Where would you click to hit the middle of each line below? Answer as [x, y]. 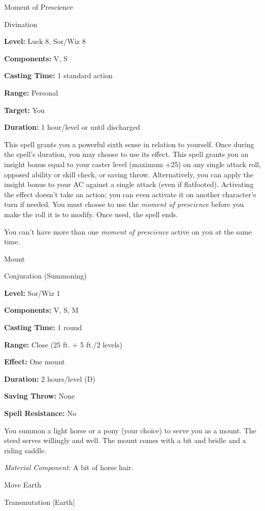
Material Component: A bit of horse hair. [69, 467]
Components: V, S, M [41, 310]
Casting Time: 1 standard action [58, 75]
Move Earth [23, 484]
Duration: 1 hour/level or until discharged [72, 127]
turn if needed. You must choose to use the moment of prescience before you [124, 204]
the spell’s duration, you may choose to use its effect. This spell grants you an [126, 154]
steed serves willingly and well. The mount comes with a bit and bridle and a [125, 440]
